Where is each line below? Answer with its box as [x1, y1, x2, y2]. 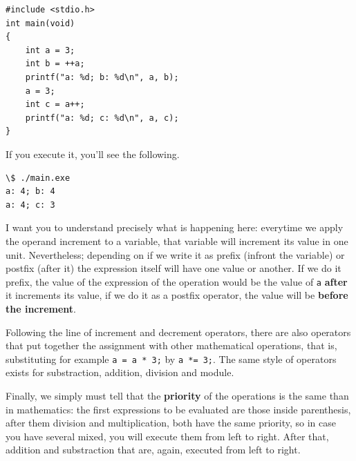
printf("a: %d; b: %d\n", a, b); [25, 72, 179, 82]
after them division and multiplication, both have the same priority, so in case [6, 415, 337, 430]
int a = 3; [25, 45, 75, 55]
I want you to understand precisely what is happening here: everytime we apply [6, 220, 344, 235]
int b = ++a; [25, 59, 85, 69]
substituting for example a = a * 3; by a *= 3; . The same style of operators [6, 351, 337, 366]
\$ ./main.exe [6, 173, 71, 183]
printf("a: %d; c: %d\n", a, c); [25, 112, 179, 123]
